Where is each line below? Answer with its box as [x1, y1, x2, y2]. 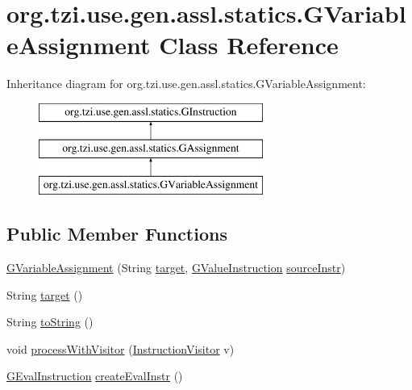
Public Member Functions [6, 221, 227, 246]
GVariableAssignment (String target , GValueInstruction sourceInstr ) [6, 259, 346, 276]
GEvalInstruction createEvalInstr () [6, 367, 183, 384]
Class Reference [159, 28, 339, 61]
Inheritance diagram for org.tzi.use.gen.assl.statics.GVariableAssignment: [6, 75, 366, 92]
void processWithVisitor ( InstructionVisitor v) [6, 340, 235, 357]
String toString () [6, 313, 94, 330]
